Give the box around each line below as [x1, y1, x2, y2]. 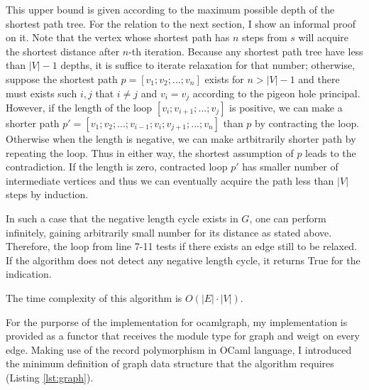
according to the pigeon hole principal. [192, 85, 360, 100]
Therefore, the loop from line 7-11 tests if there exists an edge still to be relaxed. [6, 239, 357, 254]
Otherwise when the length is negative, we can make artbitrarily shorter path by [6, 131, 356, 146]
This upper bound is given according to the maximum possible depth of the [6, 2, 335, 16]
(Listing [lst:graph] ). [6, 369, 94, 384]
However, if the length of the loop [6, 100, 153, 115]
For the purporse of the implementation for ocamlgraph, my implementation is [6, 314, 348, 329]
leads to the [305, 145, 356, 160]
